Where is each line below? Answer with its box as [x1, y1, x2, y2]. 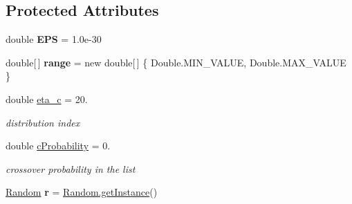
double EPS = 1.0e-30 [6, 32, 102, 46]
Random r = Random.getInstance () [6, 185, 158, 199]
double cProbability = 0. [6, 138, 111, 153]
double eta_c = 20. [6, 91, 88, 106]
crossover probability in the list [6, 161, 136, 176]
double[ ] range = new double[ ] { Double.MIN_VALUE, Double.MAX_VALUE [6, 55, 346, 69]
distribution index [6, 115, 80, 129]
